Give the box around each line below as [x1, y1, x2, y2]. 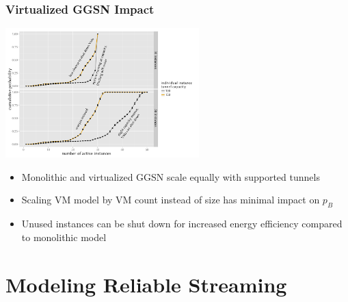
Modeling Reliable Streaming [5, 270, 287, 298]
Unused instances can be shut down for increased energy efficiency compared [21, 216, 343, 231]
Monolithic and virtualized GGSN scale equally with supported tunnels [21, 169, 320, 184]
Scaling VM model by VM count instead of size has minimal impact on [21, 192, 320, 207]
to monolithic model [21, 229, 107, 244]
